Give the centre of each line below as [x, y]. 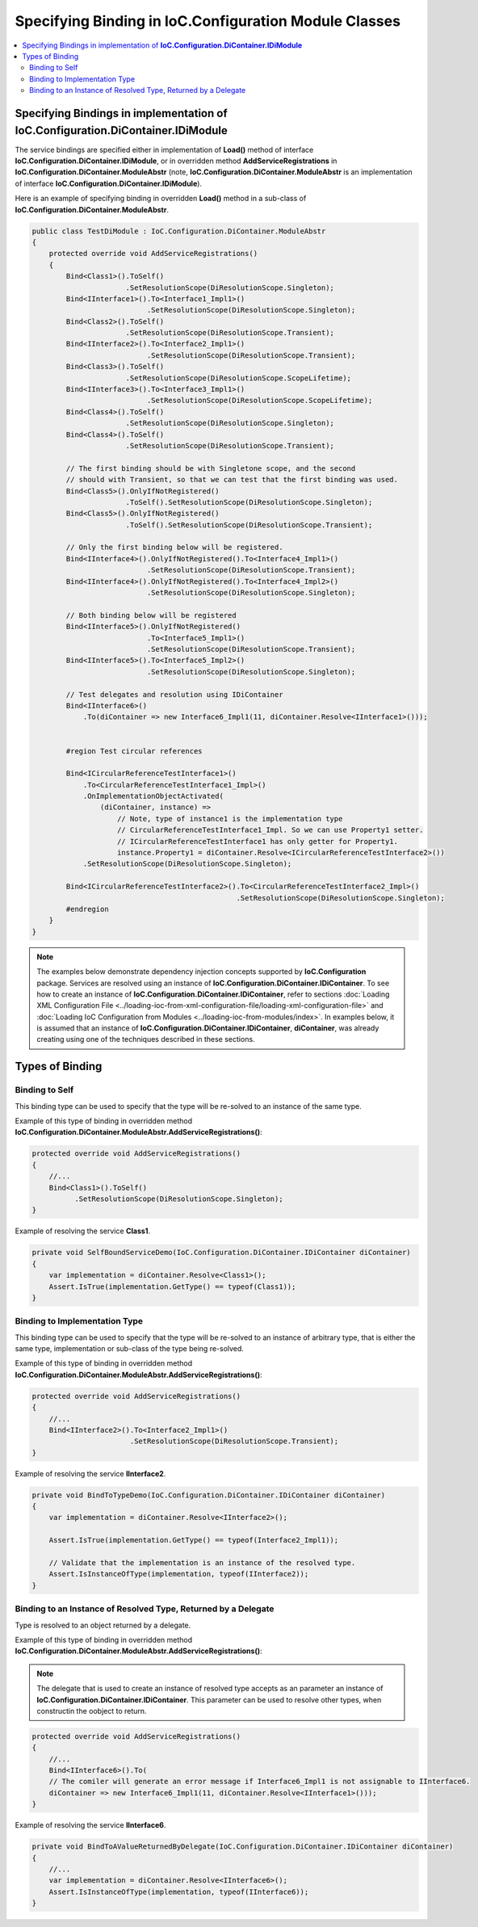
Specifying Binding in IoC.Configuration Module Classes [208, 21]
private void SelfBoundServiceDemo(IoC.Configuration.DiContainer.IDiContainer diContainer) [221, 1253]
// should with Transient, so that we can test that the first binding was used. [232, 480]
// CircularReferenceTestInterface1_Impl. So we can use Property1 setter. [270, 830]
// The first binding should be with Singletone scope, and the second [211, 468]
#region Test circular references [134, 751]
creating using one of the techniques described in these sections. [146, 1039]
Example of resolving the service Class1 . [83, 1231]
